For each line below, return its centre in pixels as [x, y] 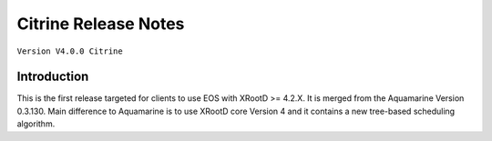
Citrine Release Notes [101, 24]
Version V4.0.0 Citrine [70, 51]
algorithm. [36, 124]
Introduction [53, 77]
